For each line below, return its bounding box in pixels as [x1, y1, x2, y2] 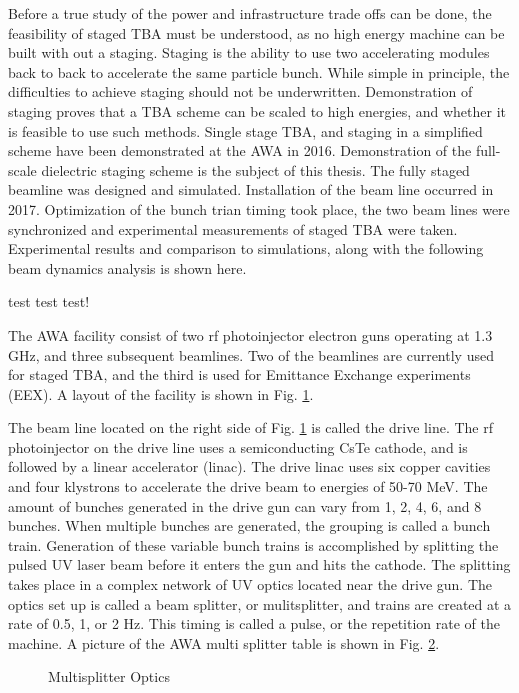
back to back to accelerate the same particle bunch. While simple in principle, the [8, 61, 510, 82]
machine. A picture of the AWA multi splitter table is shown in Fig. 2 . [8, 632, 440, 653]
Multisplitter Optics [48, 666, 170, 687]
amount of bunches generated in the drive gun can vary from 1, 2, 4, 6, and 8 [8, 495, 482, 516]
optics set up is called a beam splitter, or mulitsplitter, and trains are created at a [8, 593, 512, 614]
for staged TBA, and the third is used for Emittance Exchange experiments [8, 364, 471, 385]
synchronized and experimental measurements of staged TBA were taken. [8, 218, 458, 239]
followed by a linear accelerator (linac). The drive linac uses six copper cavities [8, 456, 491, 477]
